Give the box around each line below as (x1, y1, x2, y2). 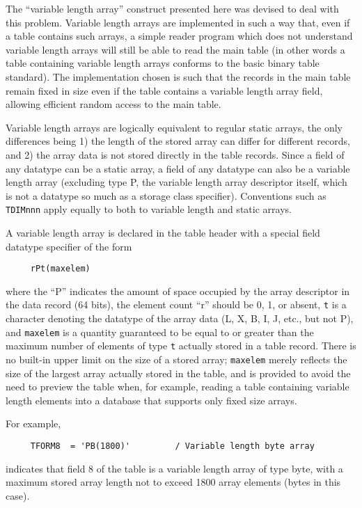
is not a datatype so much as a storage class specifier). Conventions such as (6, 188, 326, 203)
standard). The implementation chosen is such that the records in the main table (6, 69, 351, 84)
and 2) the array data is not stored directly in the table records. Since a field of (6, 147, 345, 161)
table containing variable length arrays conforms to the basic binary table (6, 56, 320, 70)
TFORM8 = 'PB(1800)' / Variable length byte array (30, 441, 315, 451)
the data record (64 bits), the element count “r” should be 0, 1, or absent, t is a (6, 297, 347, 312)
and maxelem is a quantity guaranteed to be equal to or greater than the (6, 324, 314, 339)
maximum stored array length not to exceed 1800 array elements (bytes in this (6, 475, 341, 489)
